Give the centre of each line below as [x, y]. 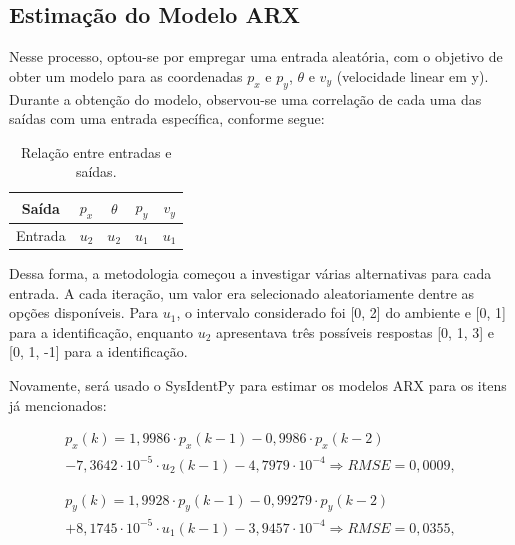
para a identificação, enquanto [101, 331]
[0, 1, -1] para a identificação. [98, 351]
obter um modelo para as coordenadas [126, 75]
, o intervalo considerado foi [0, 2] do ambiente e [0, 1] [341, 312]
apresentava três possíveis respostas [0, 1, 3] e [355, 331]
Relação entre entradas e [96, 151]
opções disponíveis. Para [84, 312]
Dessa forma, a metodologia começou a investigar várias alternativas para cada [250, 273]
